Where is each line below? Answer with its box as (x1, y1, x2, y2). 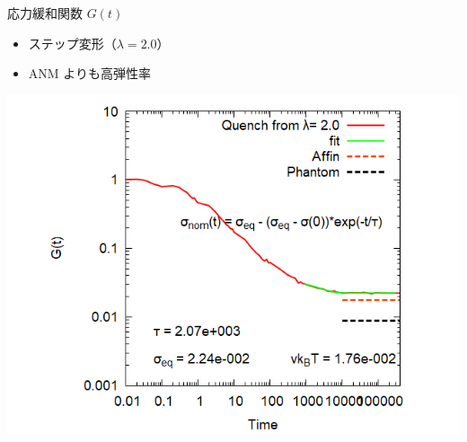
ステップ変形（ (28, 33, 117, 52)
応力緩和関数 (7, 4, 83, 22)
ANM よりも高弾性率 (28, 64, 152, 83)
